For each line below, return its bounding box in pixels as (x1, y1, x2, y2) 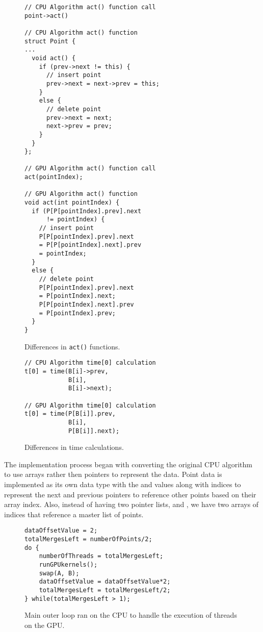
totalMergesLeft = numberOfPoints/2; (24, 535, 152, 543)
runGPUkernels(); (39, 561, 98, 568)
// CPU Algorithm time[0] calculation (24, 359, 156, 367)
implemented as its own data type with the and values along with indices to (4, 478, 241, 489)
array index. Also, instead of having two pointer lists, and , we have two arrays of (4, 499, 259, 510)
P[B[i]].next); (68, 427, 120, 435)
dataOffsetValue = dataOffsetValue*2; (39, 578, 171, 586)
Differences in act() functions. (24, 341, 120, 351)
